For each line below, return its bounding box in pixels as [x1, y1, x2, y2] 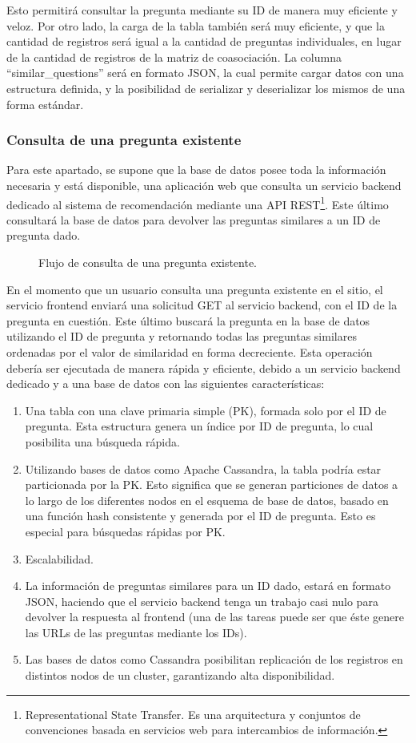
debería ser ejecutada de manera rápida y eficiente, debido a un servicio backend [6, 359, 401, 376]
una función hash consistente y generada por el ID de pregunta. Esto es [25, 507, 376, 524]
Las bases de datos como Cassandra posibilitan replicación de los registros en [25, 651, 403, 668]
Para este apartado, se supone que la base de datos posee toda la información [6, 161, 386, 178]
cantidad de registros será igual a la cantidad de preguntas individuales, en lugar [6, 33, 402, 50]
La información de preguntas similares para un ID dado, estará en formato [25, 577, 391, 594]
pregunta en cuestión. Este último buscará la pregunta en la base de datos [6, 312, 370, 329]
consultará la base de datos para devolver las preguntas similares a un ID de [6, 211, 381, 228]
